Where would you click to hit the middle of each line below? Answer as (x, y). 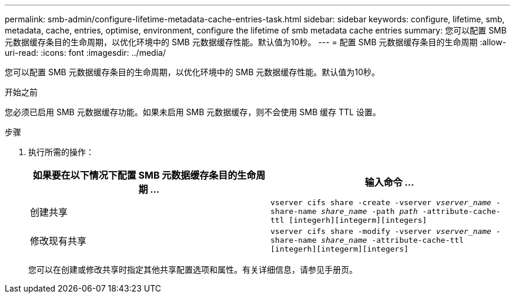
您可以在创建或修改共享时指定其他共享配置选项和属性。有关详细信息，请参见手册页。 (193, 269)
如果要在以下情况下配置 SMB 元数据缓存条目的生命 (144, 175)
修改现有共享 (58, 241)
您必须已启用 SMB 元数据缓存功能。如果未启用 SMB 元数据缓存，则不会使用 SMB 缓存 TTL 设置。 (193, 112)
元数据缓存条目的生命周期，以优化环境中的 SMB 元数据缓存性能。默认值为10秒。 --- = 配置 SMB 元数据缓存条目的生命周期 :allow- (255, 42)
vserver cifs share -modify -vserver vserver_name (381, 231)
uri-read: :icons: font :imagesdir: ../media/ (85, 53)
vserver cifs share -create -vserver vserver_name (381, 202)
